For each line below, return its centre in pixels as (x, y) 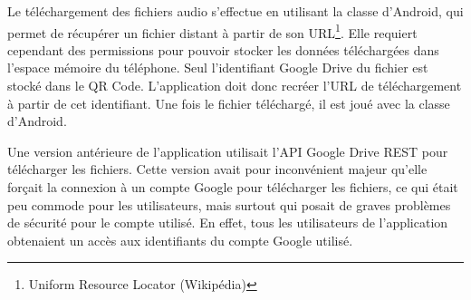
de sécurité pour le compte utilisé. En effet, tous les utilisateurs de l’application (228, 223)
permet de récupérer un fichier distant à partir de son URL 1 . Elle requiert (212, 31)
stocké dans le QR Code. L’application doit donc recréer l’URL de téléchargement (235, 86)
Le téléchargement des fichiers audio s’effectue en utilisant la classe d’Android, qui (235, 11)
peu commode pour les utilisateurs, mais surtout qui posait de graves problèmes (229, 204)
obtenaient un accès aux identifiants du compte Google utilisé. (180, 240)
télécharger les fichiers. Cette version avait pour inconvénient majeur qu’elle (217, 169)
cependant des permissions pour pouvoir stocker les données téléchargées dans (223, 49)
